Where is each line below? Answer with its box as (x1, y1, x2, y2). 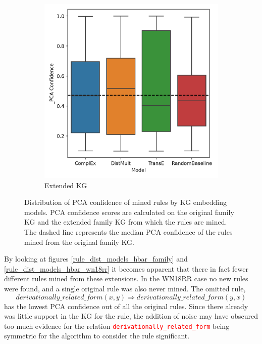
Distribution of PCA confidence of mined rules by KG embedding (24, 197, 227, 207)
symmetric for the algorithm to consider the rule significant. (4, 330, 190, 341)
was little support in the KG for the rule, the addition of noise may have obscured (4, 311, 258, 321)
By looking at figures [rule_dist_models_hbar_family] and (4, 253, 188, 264)
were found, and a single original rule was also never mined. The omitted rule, (4, 283, 246, 293)
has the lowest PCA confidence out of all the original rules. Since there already (4, 300, 248, 311)
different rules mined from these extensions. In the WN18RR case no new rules (4, 273, 248, 284)
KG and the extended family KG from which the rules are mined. (24, 217, 227, 227)
